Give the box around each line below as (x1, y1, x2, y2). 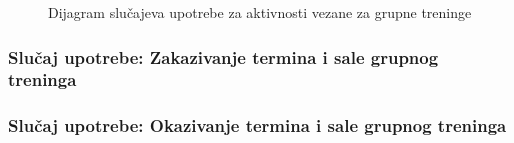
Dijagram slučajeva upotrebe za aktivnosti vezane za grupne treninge (48, 2, 472, 22)
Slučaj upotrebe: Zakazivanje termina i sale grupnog (8, 44, 439, 69)
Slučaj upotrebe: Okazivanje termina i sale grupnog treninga (8, 113, 507, 138)
